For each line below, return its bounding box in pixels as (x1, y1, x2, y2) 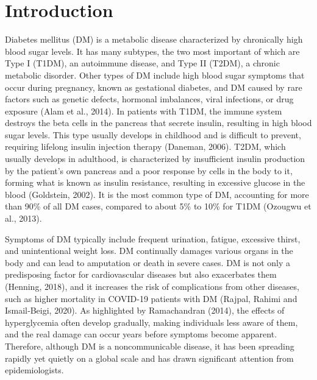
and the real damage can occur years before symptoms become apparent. (5, 328, 277, 340)
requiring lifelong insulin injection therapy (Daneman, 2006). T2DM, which (5, 140, 286, 153)
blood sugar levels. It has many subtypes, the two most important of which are (5, 44, 300, 57)
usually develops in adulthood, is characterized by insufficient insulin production (5, 152, 305, 165)
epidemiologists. (5, 364, 64, 376)
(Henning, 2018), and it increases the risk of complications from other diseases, (5, 280, 299, 292)
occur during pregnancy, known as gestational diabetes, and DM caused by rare (5, 80, 302, 93)
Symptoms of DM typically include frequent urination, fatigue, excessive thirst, (5, 232, 301, 245)
